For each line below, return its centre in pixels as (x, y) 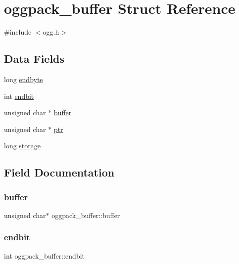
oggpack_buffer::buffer (86, 215)
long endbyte (24, 79)
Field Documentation (59, 172)
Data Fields (34, 59)
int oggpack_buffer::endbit (45, 255)
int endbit (19, 96)
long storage (23, 146)
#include (18, 32)
